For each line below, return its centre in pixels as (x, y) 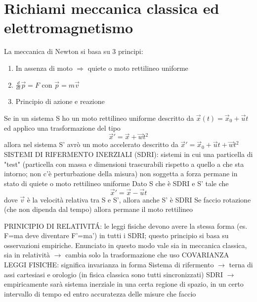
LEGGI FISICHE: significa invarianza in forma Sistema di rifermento (109, 265)
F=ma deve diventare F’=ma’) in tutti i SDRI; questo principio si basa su (116, 235)
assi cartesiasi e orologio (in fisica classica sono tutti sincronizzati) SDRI (113, 274)
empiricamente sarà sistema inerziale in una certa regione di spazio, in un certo (124, 284)
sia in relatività (27, 255)
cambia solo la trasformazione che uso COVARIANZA (147, 255)
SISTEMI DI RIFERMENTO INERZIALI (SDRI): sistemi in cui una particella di (128, 154)
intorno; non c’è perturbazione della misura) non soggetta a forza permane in (121, 174)
